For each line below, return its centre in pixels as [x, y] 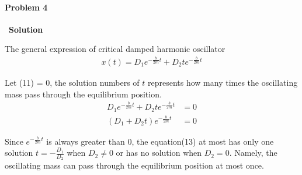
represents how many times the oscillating [223, 82]
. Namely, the [253, 153]
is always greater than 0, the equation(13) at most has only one [160, 141]
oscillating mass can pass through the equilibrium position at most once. [134, 165]
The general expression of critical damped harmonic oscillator [115, 49]
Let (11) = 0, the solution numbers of [72, 82]
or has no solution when [159, 153]
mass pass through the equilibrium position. [83, 94]
